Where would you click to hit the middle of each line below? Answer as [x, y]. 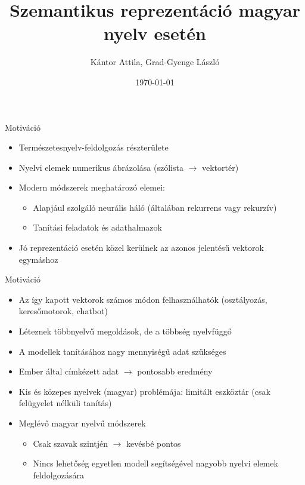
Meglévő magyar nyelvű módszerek [82, 423]
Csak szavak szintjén [71, 443]
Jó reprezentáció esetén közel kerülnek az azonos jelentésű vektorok [141, 248]
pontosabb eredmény [175, 371]
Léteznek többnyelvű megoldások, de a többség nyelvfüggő [125, 331]
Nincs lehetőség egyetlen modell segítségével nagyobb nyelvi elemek [155, 463]
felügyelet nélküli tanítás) [65, 403]
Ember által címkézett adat [69, 371]
